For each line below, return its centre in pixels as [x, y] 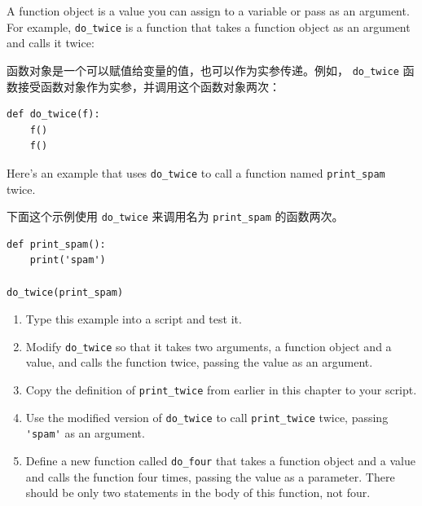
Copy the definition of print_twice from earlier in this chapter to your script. [221, 389]
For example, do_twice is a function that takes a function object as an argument [209, 26]
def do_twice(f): [53, 114]
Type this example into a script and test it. [134, 319]
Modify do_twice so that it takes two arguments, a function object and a [209, 346]
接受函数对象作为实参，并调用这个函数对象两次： [149, 86]
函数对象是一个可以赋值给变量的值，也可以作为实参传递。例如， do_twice [203, 70]
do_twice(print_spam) [65, 292]
